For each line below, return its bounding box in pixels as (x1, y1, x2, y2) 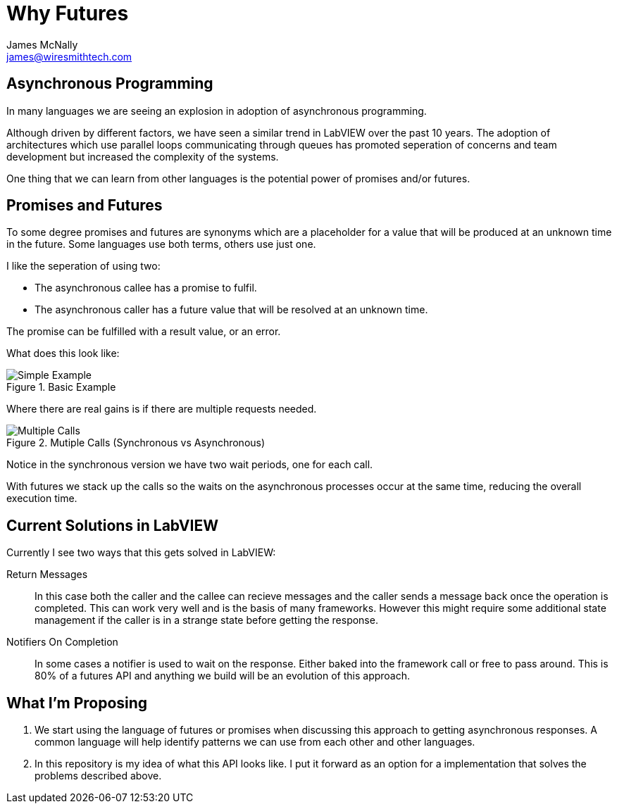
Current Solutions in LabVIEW (6, 516, 218, 534)
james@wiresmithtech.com (6, 50, 132, 63)
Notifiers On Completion (6, 636, 118, 648)
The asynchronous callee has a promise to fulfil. (35, 282, 257, 294)
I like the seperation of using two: (6, 260, 161, 272)
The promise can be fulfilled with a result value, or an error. (6, 325, 281, 338)
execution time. (6, 492, 77, 505)
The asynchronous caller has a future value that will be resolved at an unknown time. (35, 303, 428, 316)
